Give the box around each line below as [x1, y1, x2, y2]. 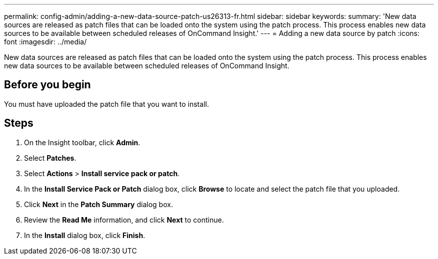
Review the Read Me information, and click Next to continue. [24, 215, 224, 224]
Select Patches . [24, 153, 76, 162]
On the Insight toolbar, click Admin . [24, 138, 140, 147]
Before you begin [4, 78, 91, 91]
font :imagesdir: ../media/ [4, 37, 87, 46]
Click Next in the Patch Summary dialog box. [24, 200, 173, 209]
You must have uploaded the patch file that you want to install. [4, 99, 209, 108]
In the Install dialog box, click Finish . [24, 231, 145, 240]
